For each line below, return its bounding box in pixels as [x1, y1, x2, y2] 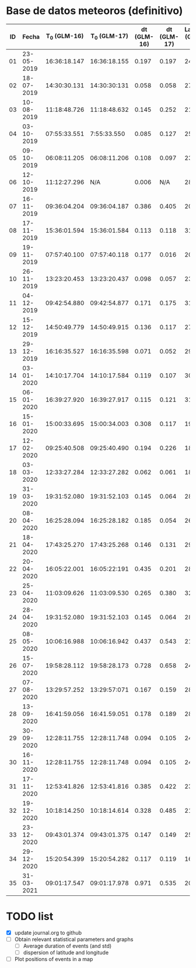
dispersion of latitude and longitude [23, 949, 109, 956]
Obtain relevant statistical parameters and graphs [14, 936, 134, 943]
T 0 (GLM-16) [45, 32, 84, 42]
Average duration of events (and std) [23, 942, 112, 949]
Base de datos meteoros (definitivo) [6, 4, 183, 18]
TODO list [6, 910, 54, 923]
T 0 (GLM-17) [90, 32, 128, 42]
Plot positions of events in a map [14, 956, 93, 963]
